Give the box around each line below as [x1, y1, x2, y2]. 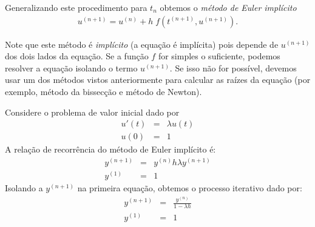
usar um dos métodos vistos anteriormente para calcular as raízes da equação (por [5, 73, 311, 86]
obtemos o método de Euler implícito [160, 1, 297, 13]
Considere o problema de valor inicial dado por [5, 105, 180, 118]
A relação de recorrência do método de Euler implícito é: [5, 143, 216, 156]
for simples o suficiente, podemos [158, 50, 280, 62]
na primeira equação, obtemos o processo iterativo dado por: [77, 181, 302, 194]
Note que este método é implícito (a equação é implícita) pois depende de [5, 38, 279, 50]
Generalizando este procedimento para [5, 1, 147, 13]
